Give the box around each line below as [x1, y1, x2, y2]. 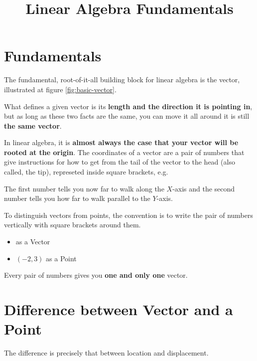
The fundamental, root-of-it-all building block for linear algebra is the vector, [4, 74, 240, 85]
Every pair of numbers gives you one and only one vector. [4, 270, 188, 280]
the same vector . [4, 120, 62, 131]
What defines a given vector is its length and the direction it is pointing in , [4, 101, 253, 111]
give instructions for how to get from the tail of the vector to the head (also [4, 157, 235, 167]
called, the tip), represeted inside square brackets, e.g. [4, 167, 168, 177]
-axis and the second [172, 183, 235, 193]
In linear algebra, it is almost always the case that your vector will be [4, 137, 239, 148]
